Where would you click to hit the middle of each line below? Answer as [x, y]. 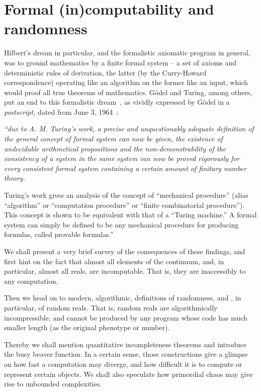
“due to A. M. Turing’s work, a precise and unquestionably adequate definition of [129, 129]
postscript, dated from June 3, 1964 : [61, 111]
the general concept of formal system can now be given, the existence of [113, 139]
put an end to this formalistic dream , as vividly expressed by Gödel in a [117, 102]
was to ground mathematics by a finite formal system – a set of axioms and [120, 62]
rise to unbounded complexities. [53, 384]
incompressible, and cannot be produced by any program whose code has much [126, 317]
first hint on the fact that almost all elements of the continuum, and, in [114, 261]
